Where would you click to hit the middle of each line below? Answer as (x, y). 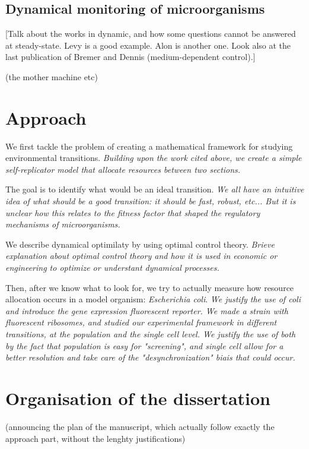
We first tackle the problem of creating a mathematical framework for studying (149, 146)
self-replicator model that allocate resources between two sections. (123, 169)
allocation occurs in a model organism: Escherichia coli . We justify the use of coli (153, 299)
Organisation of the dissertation (138, 398)
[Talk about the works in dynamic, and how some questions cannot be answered (151, 34)
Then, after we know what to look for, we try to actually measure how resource (150, 287)
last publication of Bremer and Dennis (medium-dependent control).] (130, 57)
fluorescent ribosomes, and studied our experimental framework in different (141, 322)
